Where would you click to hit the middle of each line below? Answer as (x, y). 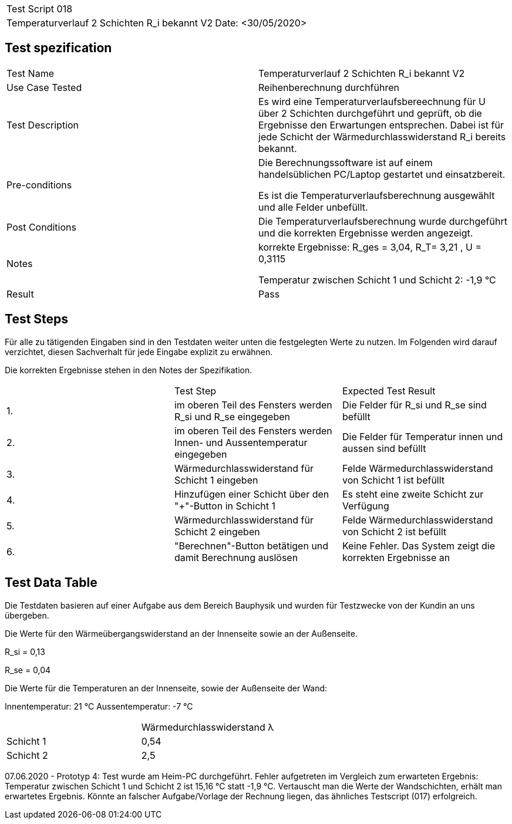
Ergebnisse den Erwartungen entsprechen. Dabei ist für (381, 125)
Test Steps (37, 319)
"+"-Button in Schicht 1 (225, 506)
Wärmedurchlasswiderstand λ (208, 727)
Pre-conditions (39, 185)
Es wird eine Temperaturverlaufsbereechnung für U (372, 101)
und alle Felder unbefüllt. (313, 207)
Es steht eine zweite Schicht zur (413, 494)
